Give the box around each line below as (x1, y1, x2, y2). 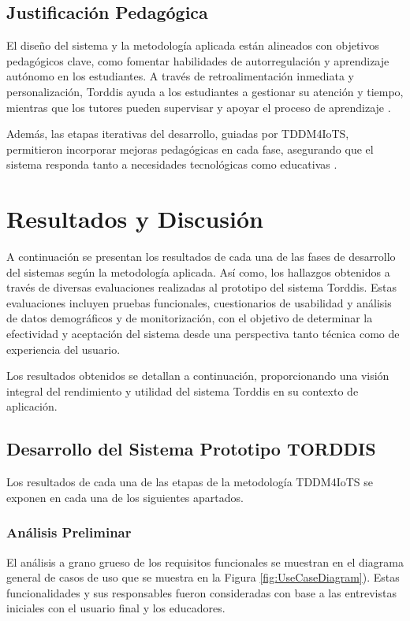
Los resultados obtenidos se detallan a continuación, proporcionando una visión (6, 367, 389, 384)
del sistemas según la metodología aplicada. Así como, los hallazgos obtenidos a (6, 263, 390, 280)
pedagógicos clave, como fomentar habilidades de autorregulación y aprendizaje (6, 52, 389, 69)
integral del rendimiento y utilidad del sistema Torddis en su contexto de (6, 382, 359, 399)
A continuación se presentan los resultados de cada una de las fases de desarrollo (6, 248, 396, 265)
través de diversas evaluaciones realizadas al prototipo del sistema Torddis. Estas (6, 279, 397, 296)
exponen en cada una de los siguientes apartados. (6, 489, 244, 505)
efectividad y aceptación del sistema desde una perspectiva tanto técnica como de (6, 325, 400, 342)
